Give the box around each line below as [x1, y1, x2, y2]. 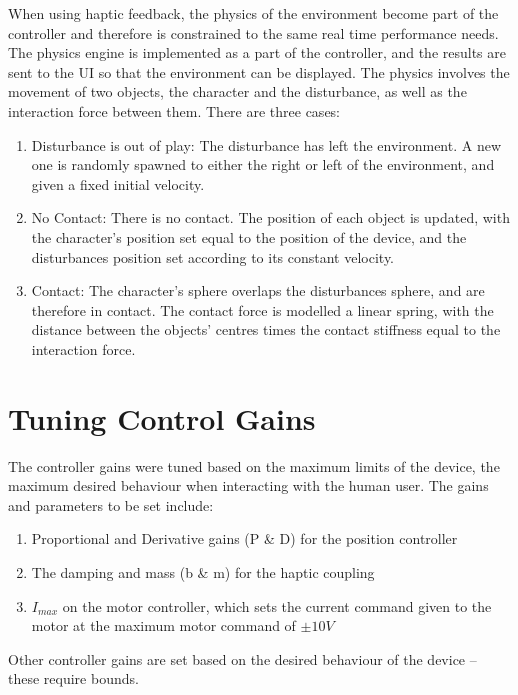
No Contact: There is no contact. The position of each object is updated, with [31, 207, 510, 228]
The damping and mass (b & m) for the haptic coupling [31, 562, 375, 582]
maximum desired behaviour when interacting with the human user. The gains [8, 475, 489, 496]
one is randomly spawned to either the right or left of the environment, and [31, 154, 495, 175]
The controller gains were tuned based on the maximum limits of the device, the [8, 455, 500, 476]
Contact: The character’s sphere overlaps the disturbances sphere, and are [31, 280, 485, 301]
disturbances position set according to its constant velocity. [31, 246, 395, 267]
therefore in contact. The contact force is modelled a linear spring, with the [31, 299, 494, 320]
